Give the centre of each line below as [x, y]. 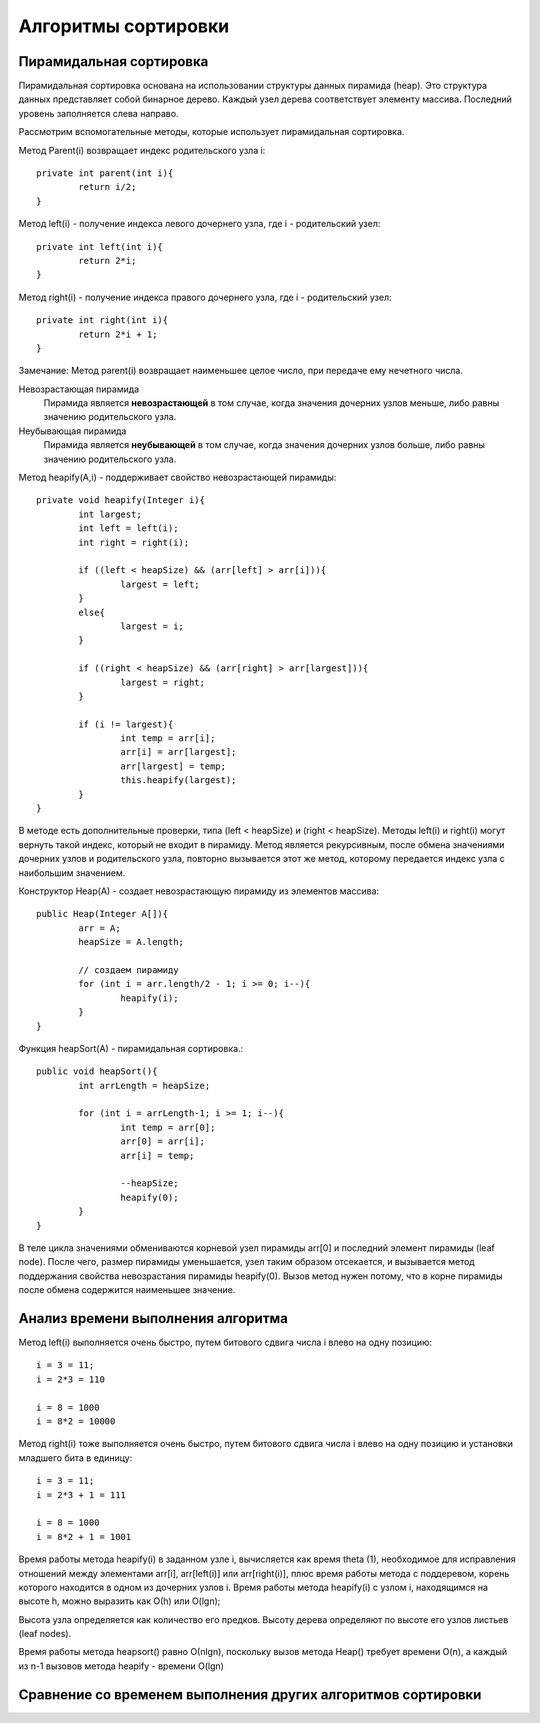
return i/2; [107, 187]
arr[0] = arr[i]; [162, 1141]
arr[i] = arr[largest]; [178, 752]
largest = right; [162, 682]
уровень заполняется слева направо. [98, 113]
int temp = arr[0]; [168, 1127]
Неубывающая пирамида [72, 431]
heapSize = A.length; [131, 942]
